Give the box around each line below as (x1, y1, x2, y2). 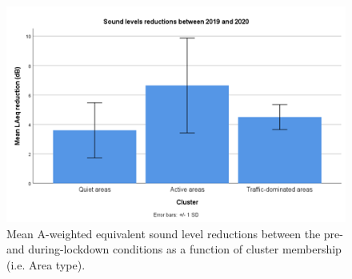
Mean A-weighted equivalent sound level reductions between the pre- (6, 225, 343, 241)
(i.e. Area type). (6, 257, 86, 273)
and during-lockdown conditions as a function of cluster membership (6, 241, 342, 257)
